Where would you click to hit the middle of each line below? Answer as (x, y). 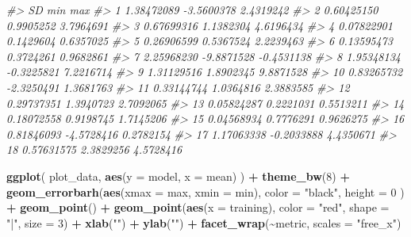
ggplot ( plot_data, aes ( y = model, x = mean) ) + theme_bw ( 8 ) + (178, 176)
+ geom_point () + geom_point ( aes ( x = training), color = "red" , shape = (198, 207)
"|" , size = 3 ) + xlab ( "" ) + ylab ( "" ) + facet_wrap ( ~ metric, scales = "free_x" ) (204, 222)
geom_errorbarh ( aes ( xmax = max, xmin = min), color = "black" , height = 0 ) (205, 191)
